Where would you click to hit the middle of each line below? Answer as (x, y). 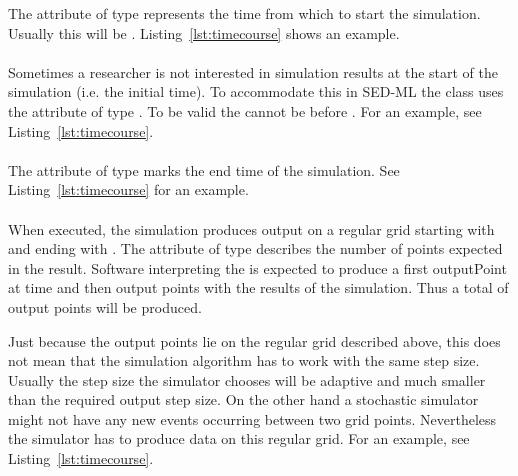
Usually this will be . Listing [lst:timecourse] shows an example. (204, 32)
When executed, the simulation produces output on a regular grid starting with (251, 228)
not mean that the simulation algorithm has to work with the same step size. (244, 360)
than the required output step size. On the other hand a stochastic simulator (243, 399)
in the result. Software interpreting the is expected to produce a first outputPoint (257, 267)
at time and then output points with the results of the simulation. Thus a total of (258, 287)
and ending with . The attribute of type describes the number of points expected (255, 248)
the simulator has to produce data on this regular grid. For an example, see (239, 438)
